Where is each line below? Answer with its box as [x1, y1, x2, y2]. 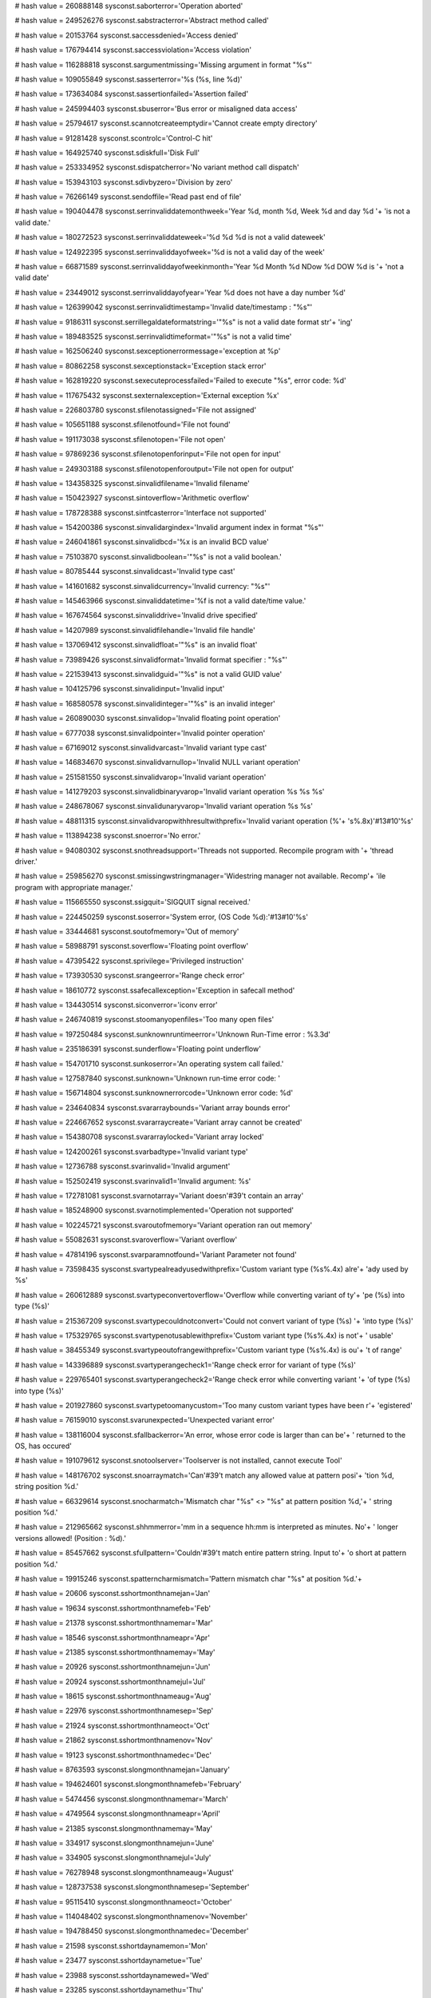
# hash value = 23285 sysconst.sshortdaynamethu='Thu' [14, 1984, 204, 1994]
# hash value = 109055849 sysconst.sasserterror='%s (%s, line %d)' [14, 74, 243, 84]
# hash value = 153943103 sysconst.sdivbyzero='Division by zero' [14, 177, 233, 187]
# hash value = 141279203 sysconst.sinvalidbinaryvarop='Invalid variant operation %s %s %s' [14, 787, 325, 797]
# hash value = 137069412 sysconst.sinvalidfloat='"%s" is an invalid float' [14, 640, 258, 650]
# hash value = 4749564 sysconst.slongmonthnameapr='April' [14, 1809, 221, 1818]
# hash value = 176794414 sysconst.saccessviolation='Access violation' [14, 45, 251, 55]
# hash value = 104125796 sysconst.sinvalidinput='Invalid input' [14, 684, 225, 694]
